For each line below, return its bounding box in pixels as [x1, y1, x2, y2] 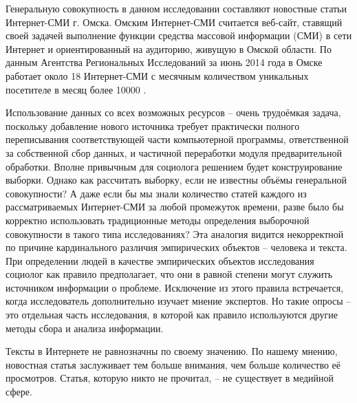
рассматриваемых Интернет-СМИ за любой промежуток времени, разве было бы [6, 199, 344, 214]
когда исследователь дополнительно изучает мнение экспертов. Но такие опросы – [6, 294, 351, 308]
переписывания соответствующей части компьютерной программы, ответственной [6, 132, 349, 146]
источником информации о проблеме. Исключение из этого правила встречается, [6, 280, 344, 294]
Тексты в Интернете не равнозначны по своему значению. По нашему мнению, [6, 344, 338, 358]
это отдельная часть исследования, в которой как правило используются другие [6, 307, 338, 322]
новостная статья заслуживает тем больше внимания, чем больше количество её [6, 357, 341, 371]
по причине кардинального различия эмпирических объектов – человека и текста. [6, 240, 347, 254]
